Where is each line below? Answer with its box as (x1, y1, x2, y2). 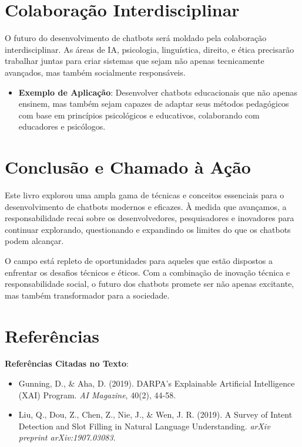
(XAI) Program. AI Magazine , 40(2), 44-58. (18, 388, 176, 401)
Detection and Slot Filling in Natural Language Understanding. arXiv (18, 419, 270, 432)
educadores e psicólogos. (18, 120, 106, 133)
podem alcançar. (5, 235, 64, 247)
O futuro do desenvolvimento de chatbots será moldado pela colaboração (5, 32, 267, 44)
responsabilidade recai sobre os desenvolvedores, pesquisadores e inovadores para (5, 212, 294, 224)
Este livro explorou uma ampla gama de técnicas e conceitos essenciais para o (5, 189, 284, 201)
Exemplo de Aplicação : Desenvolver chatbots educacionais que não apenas (18, 86, 298, 98)
